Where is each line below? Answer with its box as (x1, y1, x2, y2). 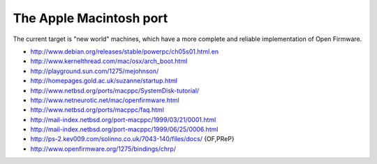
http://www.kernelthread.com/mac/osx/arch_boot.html (30, 57, 188, 65)
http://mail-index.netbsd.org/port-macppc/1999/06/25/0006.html (30, 125, 219, 133)
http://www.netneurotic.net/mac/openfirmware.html (30, 96, 179, 104)
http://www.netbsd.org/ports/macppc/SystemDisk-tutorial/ (30, 86, 200, 95)
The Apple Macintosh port (13, 10, 168, 26)
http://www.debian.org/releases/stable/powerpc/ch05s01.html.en (30, 47, 219, 56)
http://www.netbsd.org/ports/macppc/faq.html (30, 106, 164, 114)
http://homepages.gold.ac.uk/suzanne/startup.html (30, 76, 178, 85)
